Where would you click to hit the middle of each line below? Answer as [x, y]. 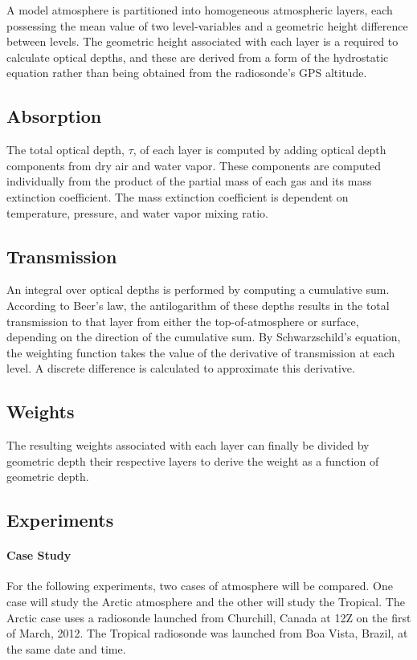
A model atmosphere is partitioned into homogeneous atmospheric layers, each [200, 10]
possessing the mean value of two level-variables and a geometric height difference [207, 25]
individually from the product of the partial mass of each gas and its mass [189, 181]
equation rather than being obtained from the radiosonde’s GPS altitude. [187, 73]
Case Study [39, 555]
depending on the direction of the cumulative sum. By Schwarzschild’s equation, [204, 337]
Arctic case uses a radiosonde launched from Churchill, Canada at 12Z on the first [209, 617]
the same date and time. [66, 648]
